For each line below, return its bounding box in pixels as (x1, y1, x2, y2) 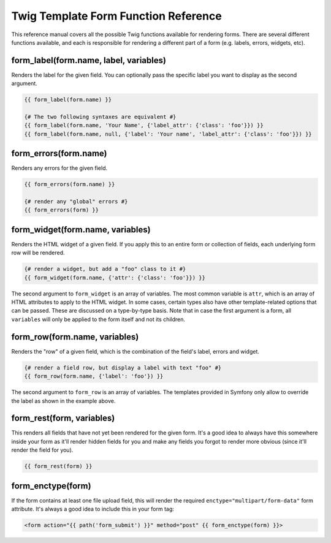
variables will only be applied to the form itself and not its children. (11, 316, 186, 323)
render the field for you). (11, 446, 74, 454)
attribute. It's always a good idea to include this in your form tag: (11, 506, 175, 513)
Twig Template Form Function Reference (11, 9, 222, 23)
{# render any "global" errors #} (24, 198, 128, 205)
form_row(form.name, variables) (11, 332, 139, 342)
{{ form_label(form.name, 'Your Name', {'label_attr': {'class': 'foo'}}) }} (24, 122, 264, 129)
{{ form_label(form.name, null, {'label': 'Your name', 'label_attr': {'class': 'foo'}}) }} (24, 131, 312, 137)
